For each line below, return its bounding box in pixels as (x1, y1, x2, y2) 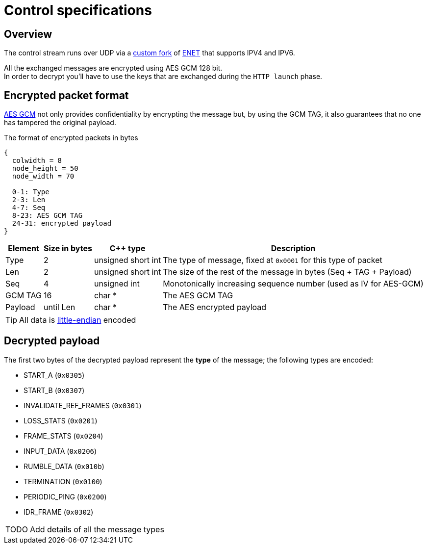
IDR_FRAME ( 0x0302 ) (24, 507, 94, 516)
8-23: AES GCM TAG (12, 211, 83, 220)
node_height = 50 (12, 164, 78, 173)
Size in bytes (43, 243, 92, 254)
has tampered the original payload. (4, 118, 116, 127)
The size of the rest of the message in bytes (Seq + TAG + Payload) (163, 267, 412, 277)
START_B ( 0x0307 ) (24, 386, 85, 394)
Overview (4, 27, 52, 40)
